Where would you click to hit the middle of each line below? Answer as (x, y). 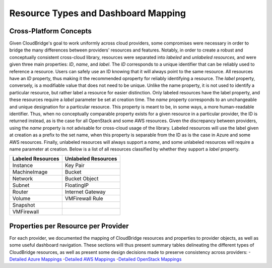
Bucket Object (82, 179)
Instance (23, 166)
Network (23, 179)
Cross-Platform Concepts (50, 31)
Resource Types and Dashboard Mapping (98, 13)
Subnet (21, 185)
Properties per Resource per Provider (69, 226)
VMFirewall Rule (84, 198)
